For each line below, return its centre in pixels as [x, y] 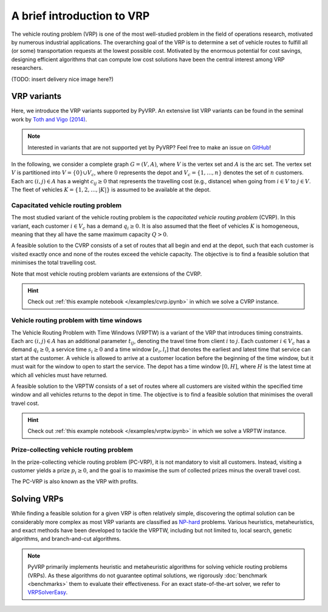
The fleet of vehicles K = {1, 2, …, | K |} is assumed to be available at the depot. [111, 190]
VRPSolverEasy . [48, 593]
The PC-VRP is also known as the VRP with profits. [75, 481]
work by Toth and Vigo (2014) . [49, 119]
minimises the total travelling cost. [54, 263]
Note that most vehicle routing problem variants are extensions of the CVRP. [107, 274]
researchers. [27, 68]
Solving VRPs [37, 499]
